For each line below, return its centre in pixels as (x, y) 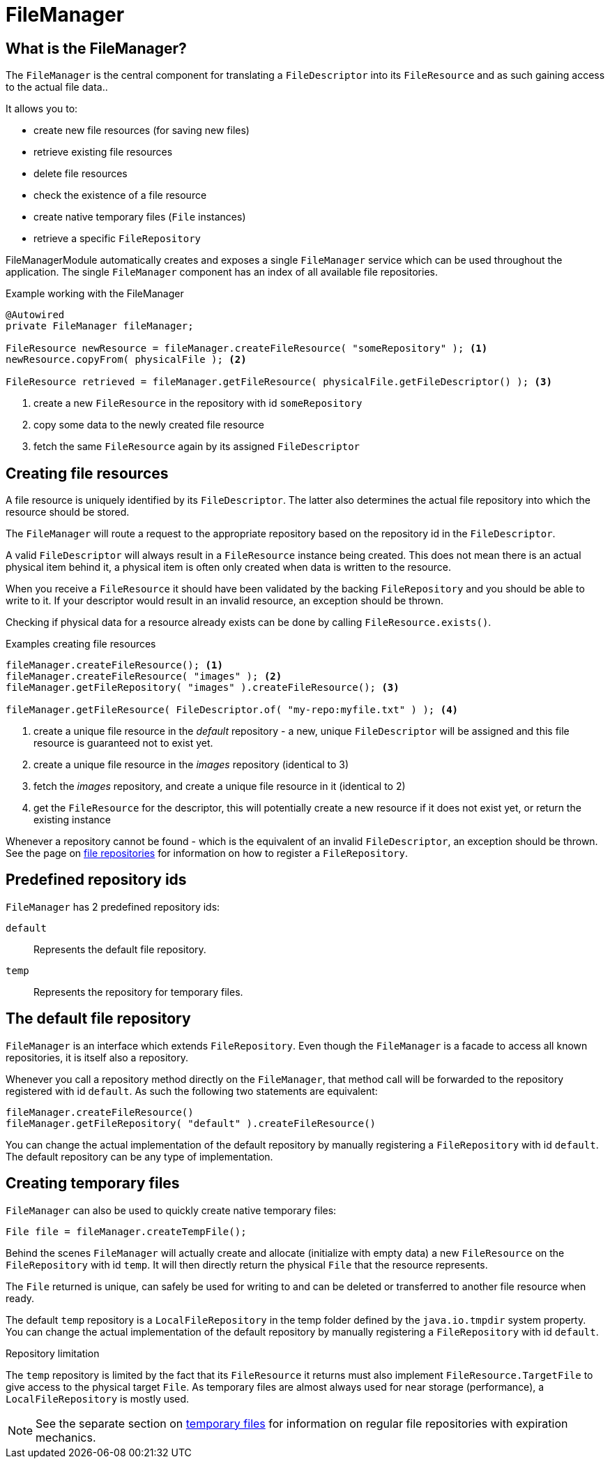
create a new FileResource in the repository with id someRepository (198, 403)
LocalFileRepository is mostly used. (98, 1398)
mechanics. (66, 1437)
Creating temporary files (93, 1183)
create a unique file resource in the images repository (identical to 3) (191, 765)
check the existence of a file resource (120, 195)
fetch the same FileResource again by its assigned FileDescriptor (197, 447)
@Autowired (35, 315)
